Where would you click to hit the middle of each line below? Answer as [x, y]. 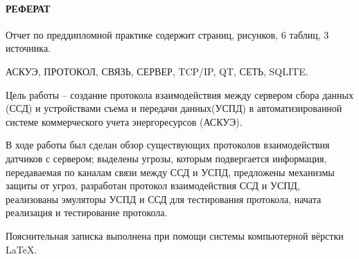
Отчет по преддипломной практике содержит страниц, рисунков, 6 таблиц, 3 [167, 34]
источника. [28, 48]
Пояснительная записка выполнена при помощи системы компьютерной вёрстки [175, 235]
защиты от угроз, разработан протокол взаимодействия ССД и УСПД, [153, 185]
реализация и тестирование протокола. [87, 212]
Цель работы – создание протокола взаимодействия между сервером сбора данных [179, 94]
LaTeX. [21, 249]
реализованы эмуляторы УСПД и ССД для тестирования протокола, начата [164, 199]
